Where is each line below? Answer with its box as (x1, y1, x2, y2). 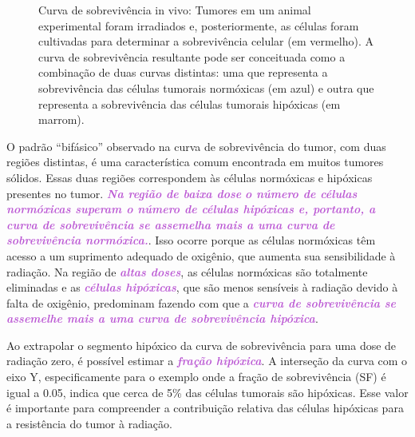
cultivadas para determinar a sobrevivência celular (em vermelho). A (38, 33, 373, 50)
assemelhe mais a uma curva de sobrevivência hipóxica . (6, 310, 318, 327)
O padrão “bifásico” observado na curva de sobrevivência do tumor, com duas (6, 137, 386, 154)
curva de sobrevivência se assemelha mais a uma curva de (6, 216, 335, 232)
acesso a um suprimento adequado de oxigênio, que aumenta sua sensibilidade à (6, 247, 396, 264)
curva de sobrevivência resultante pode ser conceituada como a (38, 48, 346, 65)
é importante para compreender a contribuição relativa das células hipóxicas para (6, 399, 404, 416)
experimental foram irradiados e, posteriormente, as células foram (38, 17, 359, 34)
